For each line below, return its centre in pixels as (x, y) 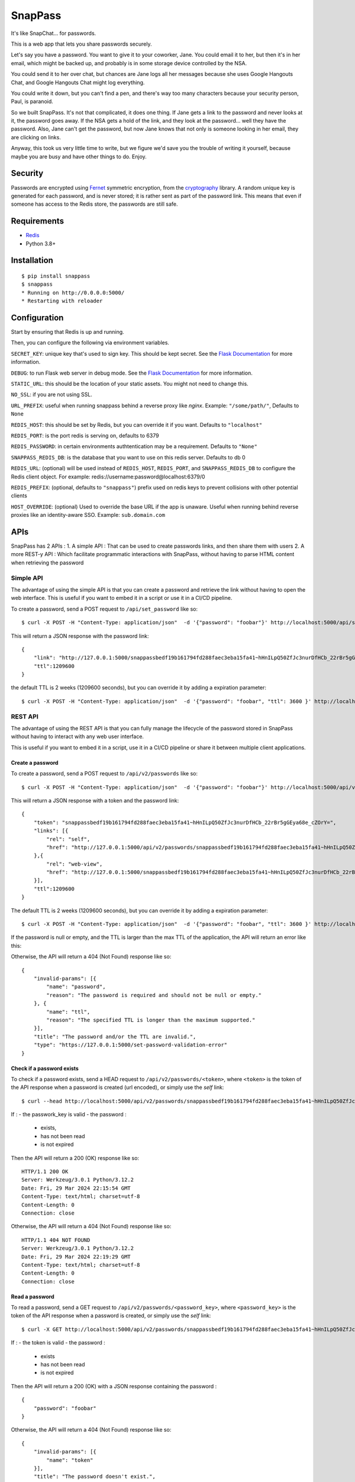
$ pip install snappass (56, 276)
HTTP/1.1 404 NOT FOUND (56, 1240)
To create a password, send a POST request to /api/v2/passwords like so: (104, 774)
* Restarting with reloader (62, 301)
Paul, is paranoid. (32, 101)
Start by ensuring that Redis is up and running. (67, 332)
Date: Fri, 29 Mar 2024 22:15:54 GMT (76, 1188)
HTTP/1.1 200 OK (45, 1172)
